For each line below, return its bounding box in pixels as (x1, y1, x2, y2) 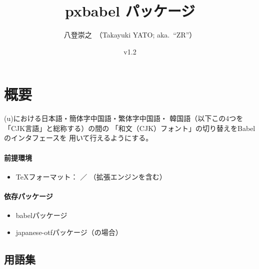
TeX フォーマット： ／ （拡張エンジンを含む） (15, 171, 166, 181)
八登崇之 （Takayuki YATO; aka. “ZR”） (63, 29, 196, 40)
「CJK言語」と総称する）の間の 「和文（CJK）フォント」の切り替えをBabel (4, 122, 255, 133)
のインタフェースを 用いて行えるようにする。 (4, 132, 153, 143)
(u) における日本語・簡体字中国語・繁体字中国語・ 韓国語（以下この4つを (4, 113, 243, 123)
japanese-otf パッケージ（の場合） (15, 226, 122, 237)
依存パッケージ (4, 191, 53, 201)
